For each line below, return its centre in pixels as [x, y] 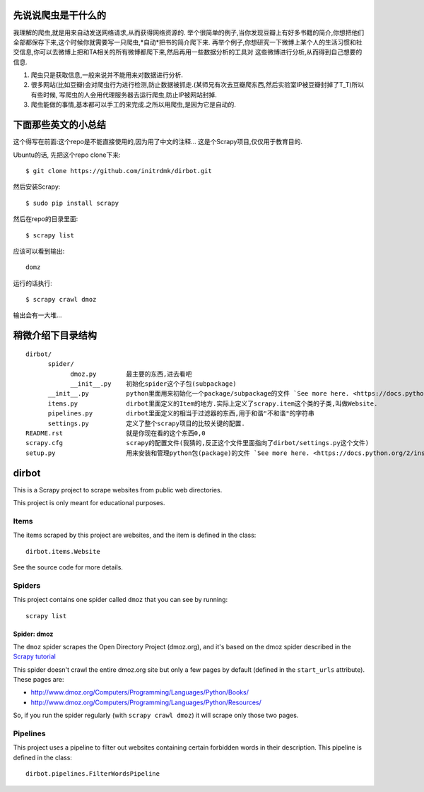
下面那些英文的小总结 [59, 125]
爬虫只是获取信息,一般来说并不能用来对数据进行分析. [107, 75]
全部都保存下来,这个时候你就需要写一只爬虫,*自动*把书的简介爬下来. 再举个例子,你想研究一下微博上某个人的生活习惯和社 [188, 42]
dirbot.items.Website [63, 551]
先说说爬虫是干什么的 [59, 15]
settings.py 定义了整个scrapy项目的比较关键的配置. [146, 423]
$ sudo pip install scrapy [72, 203]
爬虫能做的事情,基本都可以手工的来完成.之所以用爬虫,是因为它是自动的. [134, 105]
